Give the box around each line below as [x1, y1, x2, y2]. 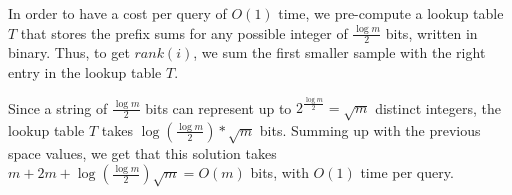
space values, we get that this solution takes [8, 142, 277, 163]
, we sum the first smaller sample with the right [193, 42, 486, 63]
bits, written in [385, 22, 478, 43]
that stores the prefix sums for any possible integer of [20, 22, 348, 43]
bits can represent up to [145, 97, 292, 118]
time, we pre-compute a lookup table [278, 3, 504, 23]
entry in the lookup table [8, 62, 162, 83]
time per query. [360, 162, 454, 183]
